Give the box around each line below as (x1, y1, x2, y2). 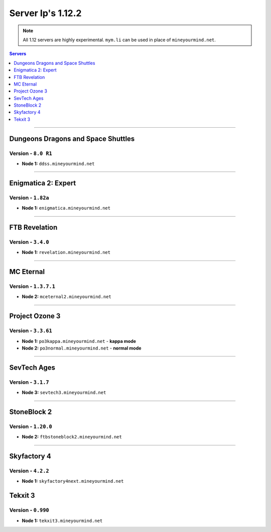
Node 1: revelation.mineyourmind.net (22, 249, 110, 255)
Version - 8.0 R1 (9, 150, 52, 157)
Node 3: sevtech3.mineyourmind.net (22, 390, 106, 396)
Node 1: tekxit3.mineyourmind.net (22, 517, 103, 523)
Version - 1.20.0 (9, 423, 52, 430)
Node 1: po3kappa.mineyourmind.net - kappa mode (22, 338, 137, 344)
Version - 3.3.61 (9, 327, 52, 334)
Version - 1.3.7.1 (9, 283, 55, 290)
